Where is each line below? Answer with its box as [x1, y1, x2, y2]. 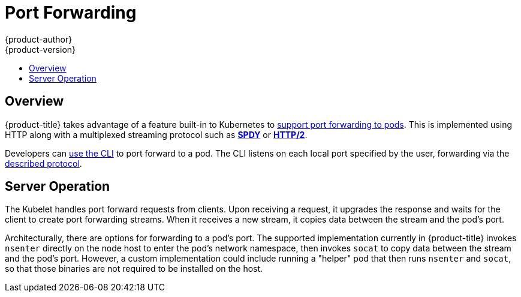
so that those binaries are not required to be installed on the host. [5, 263, 263, 274]
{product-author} [5, 34, 73, 44]
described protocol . [5, 158, 82, 169]
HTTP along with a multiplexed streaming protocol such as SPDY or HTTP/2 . [5, 129, 308, 140]
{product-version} [5, 44, 76, 55]
